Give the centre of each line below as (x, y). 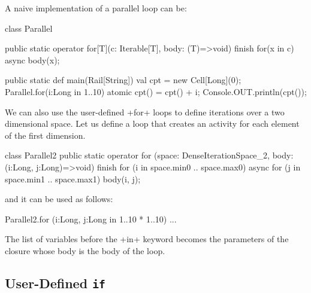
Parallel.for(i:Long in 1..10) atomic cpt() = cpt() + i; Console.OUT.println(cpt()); (156, 91)
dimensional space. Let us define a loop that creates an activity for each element (152, 123)
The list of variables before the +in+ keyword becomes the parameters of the (147, 239)
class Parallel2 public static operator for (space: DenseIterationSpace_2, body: (149, 155)
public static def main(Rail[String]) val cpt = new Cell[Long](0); (123, 80)
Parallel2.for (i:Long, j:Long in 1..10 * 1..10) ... (91, 219)
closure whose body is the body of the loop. (85, 250)
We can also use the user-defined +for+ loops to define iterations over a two (145, 112)
